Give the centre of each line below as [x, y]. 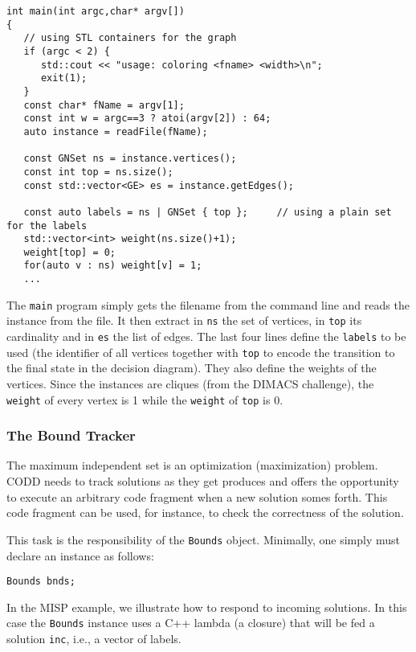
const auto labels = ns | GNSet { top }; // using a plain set [208, 212]
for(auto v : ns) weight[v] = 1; [113, 266]
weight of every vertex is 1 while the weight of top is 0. [145, 399]
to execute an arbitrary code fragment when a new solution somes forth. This [197, 496]
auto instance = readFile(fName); [116, 131]
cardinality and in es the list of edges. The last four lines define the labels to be [206, 336]
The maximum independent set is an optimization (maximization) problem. [192, 465]
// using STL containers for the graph [130, 38]
